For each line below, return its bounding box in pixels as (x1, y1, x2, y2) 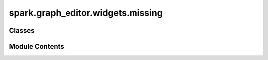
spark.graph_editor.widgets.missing (9, 7, 163, 18)
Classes (9, 26, 35, 35)
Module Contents (9, 42, 64, 51)
